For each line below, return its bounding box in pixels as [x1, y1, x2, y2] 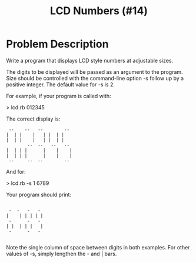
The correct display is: [6, 115, 61, 122]
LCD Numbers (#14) [49, 4, 148, 18]
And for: [6, 168, 26, 175]
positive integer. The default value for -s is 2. [6, 81, 115, 88]
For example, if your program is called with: [6, 92, 111, 99]
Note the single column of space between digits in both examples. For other [6, 243, 190, 251]
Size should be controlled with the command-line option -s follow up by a [6, 74, 184, 82]
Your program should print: [6, 191, 72, 198]
